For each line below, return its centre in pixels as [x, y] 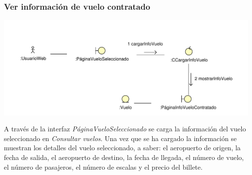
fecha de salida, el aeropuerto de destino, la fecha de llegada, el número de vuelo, [124, 157]
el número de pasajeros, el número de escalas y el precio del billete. [103, 167]
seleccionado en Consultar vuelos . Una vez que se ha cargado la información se [120, 138]
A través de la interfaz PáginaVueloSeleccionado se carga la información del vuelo [125, 129]
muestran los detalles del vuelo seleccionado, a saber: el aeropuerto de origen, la [122, 148]
